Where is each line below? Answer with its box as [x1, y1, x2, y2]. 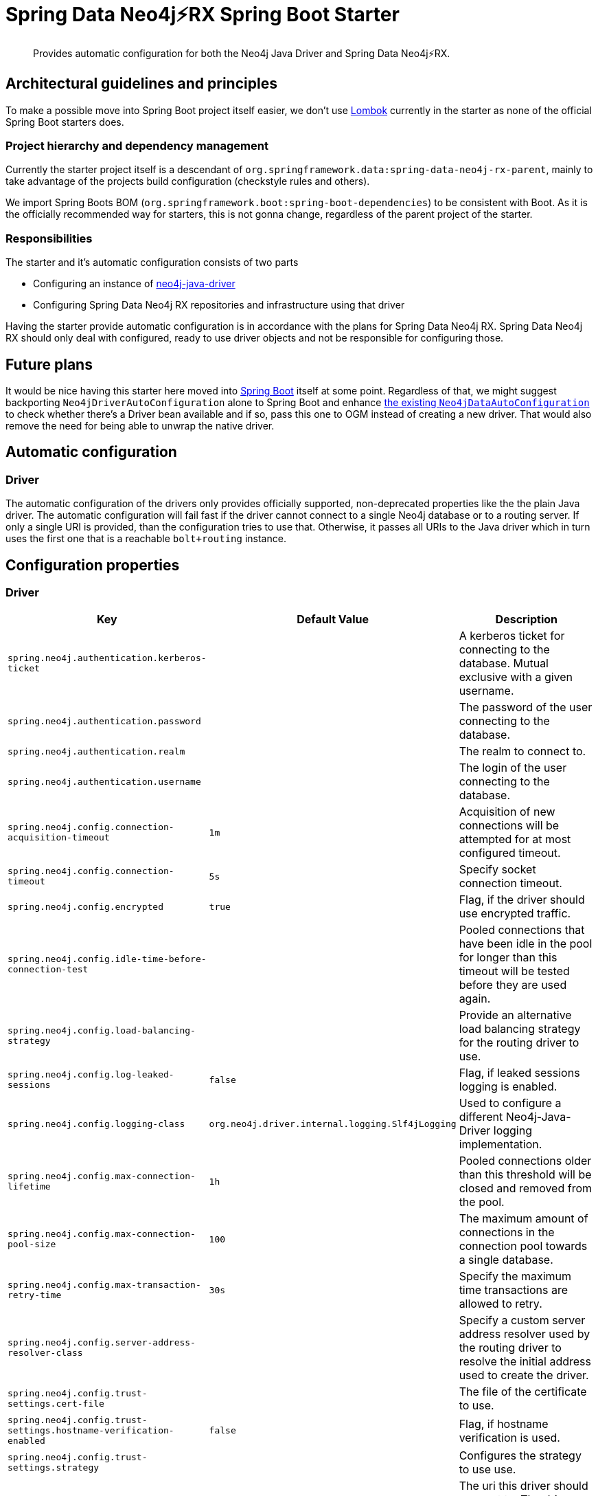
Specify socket [459, 862, 536, 877]
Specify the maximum [459, 1269, 572, 1284]
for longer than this [459, 950, 557, 965]
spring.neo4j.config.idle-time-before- [8, 954, 207, 965]
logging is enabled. [459, 1080, 557, 1094]
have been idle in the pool [459, 937, 593, 951]
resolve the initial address [459, 1354, 591, 1369]
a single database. [459, 1253, 553, 1267]
